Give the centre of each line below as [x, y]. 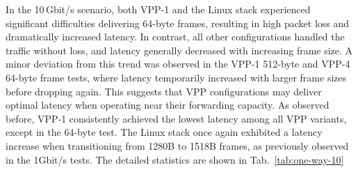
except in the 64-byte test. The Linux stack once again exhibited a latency [164, 132]
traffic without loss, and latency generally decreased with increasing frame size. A [179, 50]
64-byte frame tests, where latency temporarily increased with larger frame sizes [176, 77]
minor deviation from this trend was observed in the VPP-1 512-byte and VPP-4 [178, 64]
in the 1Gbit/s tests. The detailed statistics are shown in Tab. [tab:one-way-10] [175, 159]
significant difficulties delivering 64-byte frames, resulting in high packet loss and [178, 23]
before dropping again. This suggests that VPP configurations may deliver [164, 91]
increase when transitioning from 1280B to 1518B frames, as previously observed [177, 145]
